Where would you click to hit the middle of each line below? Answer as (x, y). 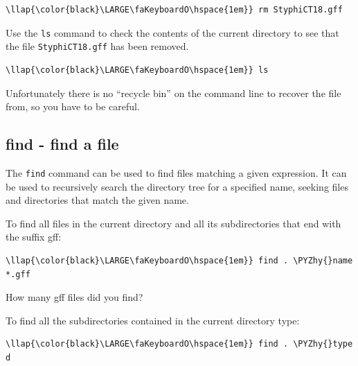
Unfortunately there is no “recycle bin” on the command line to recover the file (173, 93)
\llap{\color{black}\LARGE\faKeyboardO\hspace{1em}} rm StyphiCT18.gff (174, 10)
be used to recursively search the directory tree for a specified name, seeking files (177, 186)
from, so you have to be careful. (73, 106)
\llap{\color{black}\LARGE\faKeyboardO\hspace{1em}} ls (137, 70)
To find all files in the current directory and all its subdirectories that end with (173, 223)
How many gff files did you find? (74, 297)
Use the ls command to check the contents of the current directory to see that (172, 32)
